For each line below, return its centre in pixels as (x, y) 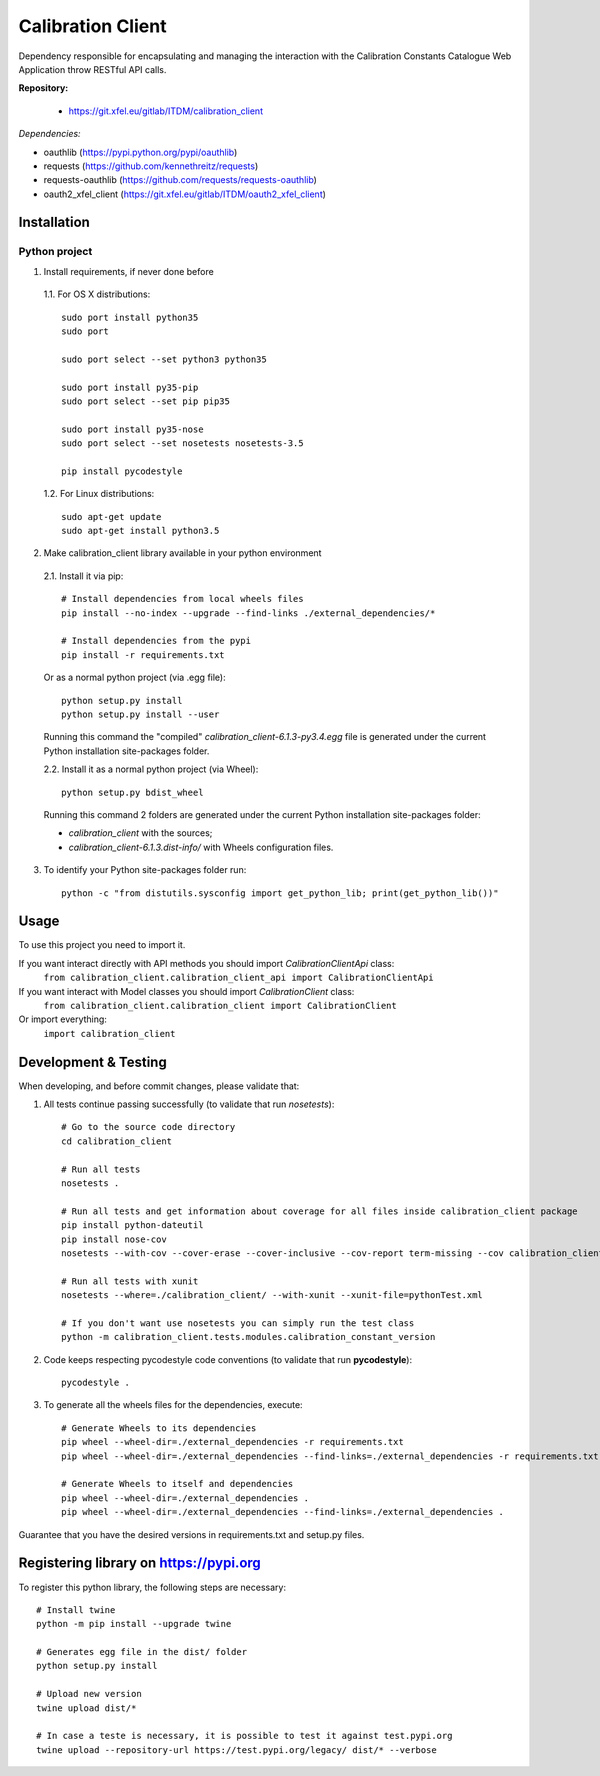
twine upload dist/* (86, 1708)
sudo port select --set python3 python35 (164, 359)
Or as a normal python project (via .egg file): (134, 677)
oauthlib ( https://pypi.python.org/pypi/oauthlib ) (140, 152)
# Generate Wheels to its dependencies (159, 1428)
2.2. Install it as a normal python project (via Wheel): (151, 769)
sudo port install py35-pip (130, 387)
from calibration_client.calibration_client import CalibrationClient (220, 1005)
